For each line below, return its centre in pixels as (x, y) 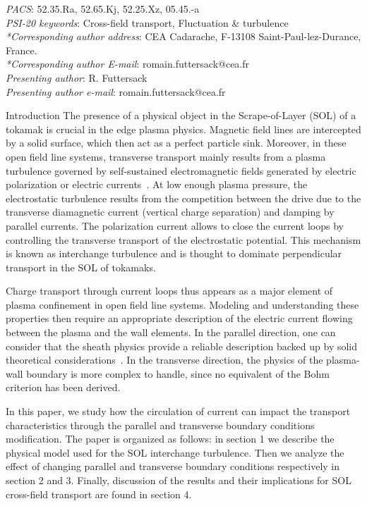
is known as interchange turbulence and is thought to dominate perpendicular (174, 253)
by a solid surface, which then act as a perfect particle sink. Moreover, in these (176, 143)
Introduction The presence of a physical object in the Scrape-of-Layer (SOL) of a (181, 115)
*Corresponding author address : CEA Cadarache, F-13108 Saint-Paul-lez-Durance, (183, 36)
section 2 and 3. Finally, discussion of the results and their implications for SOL (179, 480)
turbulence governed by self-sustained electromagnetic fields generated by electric (181, 170)
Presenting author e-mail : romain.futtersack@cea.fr (116, 91)
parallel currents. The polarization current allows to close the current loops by (175, 225)
